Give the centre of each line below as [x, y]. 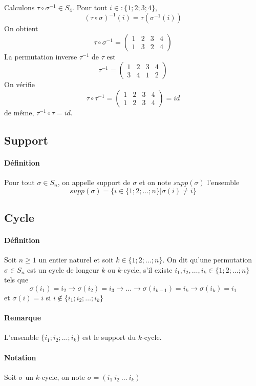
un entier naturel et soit [76, 260]
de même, [19, 112]
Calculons [19, 7]
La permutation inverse [41, 56]
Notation [20, 357]
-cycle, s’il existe [147, 269]
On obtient [21, 28]
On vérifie [19, 84]
